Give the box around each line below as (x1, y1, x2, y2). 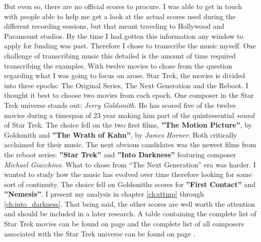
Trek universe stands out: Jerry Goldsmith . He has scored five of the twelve (4, 99, 236, 110)
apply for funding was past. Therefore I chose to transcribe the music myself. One (4, 40, 256, 51)
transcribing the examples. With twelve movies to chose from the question (4, 60, 232, 71)
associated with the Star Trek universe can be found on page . (4, 228, 196, 238)
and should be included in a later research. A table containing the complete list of (4, 208, 256, 219)
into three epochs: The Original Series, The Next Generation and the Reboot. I (4, 80, 248, 90)
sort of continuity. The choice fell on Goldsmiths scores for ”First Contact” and (4, 178, 255, 189)
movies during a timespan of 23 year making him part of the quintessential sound (4, 109, 254, 120)
